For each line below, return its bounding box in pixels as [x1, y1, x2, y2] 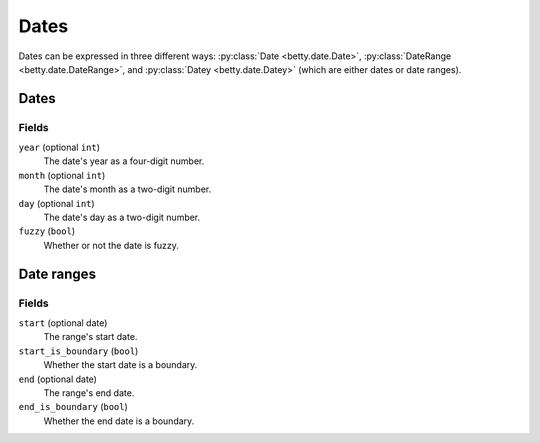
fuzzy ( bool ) [18, 225, 76, 237]
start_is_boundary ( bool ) [18, 345, 139, 357]
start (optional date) [18, 316, 108, 329]
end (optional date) [18, 373, 97, 385]
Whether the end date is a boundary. [43, 415, 195, 427]
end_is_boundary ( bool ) [18, 401, 129, 413]
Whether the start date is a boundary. [43, 359, 198, 371]
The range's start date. [43, 331, 138, 343]
